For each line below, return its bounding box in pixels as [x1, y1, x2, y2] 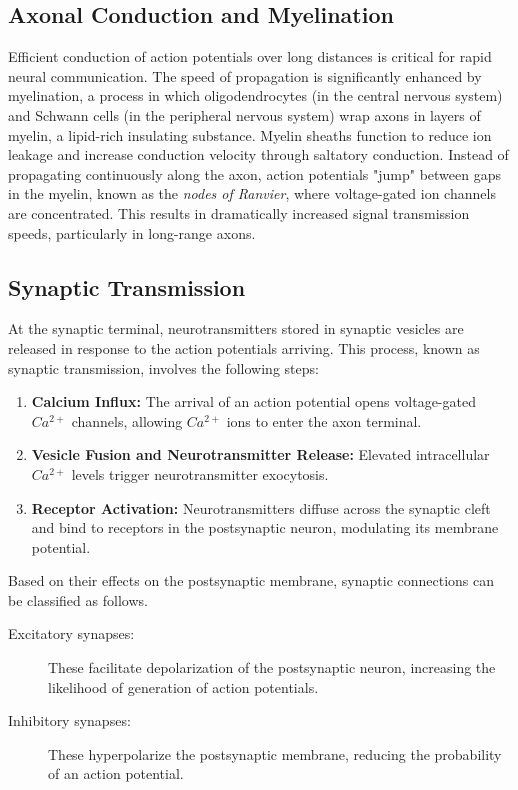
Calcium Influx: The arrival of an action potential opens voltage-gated [31, 391, 476, 412]
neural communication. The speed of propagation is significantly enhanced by [8, 65, 482, 86]
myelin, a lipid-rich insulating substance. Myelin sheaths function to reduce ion [8, 124, 492, 145]
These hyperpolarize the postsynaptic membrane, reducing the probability [48, 743, 502, 764]
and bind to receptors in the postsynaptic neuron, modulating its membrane [31, 517, 499, 538]
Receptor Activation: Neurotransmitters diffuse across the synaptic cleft [31, 497, 491, 518]
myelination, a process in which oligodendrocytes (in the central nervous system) [8, 85, 503, 106]
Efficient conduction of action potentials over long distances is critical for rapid [8, 46, 492, 67]
